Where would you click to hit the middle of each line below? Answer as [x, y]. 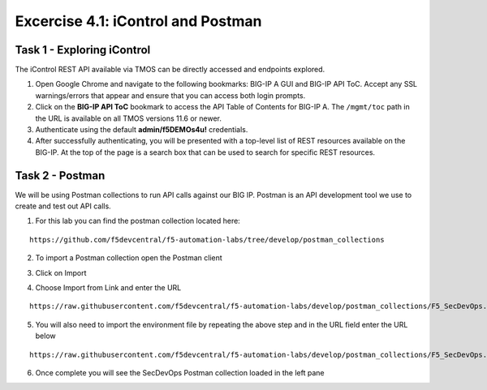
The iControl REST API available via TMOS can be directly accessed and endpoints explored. [170, 70]
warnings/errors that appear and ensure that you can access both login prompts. [170, 95]
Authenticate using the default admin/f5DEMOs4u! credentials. [142, 130]
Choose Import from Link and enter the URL [108, 288]
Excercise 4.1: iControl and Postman [138, 21]
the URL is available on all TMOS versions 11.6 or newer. [129, 118]
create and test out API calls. [63, 206]
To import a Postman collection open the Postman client [129, 258]
